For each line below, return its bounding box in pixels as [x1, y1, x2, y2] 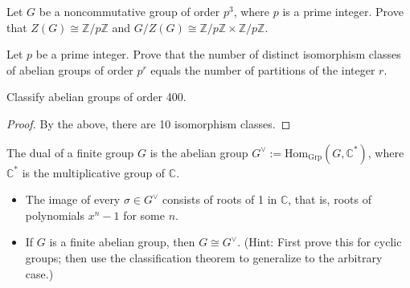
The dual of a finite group [6, 144, 134, 160]
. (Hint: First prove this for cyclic [237, 233, 402, 250]
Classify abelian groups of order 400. [6, 88, 187, 105]
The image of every [25, 191, 121, 208]
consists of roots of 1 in [162, 191, 277, 208]
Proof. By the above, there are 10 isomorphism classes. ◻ [6, 115, 291, 132]
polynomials [25, 206, 85, 223]
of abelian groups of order [6, 61, 133, 78]
